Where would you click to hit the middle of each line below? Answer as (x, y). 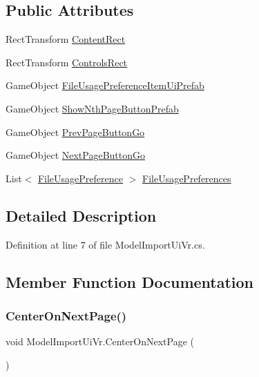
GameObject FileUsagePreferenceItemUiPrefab (105, 85)
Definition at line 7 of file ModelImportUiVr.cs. (105, 244)
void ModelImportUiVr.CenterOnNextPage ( (100, 341)
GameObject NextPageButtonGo (76, 155)
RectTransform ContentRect (66, 39)
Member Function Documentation (130, 281)
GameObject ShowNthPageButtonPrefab (92, 108)
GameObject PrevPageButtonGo (75, 132)
